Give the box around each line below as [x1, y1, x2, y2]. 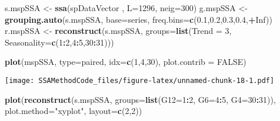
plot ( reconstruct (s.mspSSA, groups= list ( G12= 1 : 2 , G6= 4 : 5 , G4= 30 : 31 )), [5, 93, 276, 105]
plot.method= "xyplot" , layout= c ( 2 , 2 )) [5, 105, 142, 117]
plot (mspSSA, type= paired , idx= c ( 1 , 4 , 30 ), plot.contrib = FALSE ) [5, 56, 246, 68]
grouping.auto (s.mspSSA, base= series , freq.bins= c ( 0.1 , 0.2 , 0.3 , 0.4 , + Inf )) [5, 13, 272, 25]
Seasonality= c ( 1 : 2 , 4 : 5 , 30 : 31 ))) [5, 36, 114, 48]
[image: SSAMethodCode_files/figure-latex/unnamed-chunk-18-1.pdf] [5, 76, 275, 85]
